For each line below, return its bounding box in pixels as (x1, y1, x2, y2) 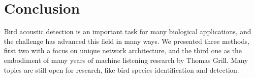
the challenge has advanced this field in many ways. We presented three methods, (4, 36, 250, 46)
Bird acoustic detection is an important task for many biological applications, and (4, 26, 251, 37)
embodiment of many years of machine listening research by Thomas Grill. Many (4, 55, 248, 65)
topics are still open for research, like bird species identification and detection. (4, 64, 239, 75)
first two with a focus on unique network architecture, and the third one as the (4, 45, 242, 56)
